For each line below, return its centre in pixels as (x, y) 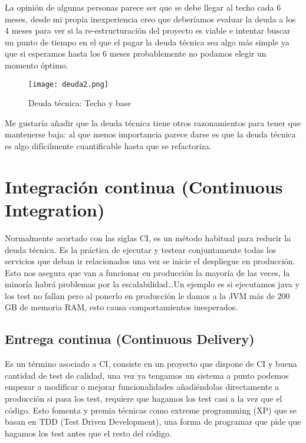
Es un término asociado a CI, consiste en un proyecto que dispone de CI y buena (151, 364)
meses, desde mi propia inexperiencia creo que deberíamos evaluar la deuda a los (150, 19)
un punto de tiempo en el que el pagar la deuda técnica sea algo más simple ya (147, 42)
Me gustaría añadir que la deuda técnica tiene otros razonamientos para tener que (153, 122)
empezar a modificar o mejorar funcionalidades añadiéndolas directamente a (142, 387)
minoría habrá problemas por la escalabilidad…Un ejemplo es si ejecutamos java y (152, 284)
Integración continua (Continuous (144, 186)
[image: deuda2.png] (69, 84)
